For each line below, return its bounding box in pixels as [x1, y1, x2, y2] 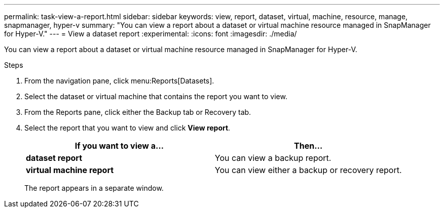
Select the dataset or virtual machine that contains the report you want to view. [24, 92, 287, 101]
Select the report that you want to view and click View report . [24, 123, 231, 132]
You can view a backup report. [214, 153, 331, 163]
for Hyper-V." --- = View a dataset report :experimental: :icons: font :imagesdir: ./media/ [4, 29, 297, 38]
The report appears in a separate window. [24, 184, 164, 192]
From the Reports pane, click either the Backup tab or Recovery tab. [24, 108, 251, 116]
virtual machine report [26, 165, 114, 175]
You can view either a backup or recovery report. [214, 165, 402, 175]
